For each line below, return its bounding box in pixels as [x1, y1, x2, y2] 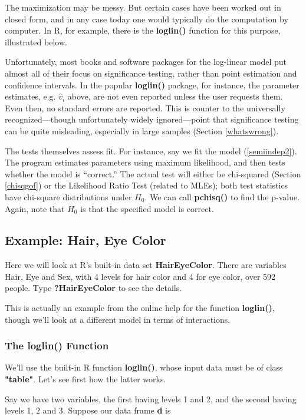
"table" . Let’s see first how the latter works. [5, 373, 166, 385]
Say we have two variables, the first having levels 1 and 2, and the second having [5, 392, 297, 405]
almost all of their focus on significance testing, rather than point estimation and [5, 67, 297, 79]
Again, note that [5, 202, 65, 214]
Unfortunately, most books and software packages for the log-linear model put [5, 55, 287, 68]
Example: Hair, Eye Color [5, 231, 166, 249]
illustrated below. [5, 35, 67, 48]
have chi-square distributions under [5, 190, 132, 203]
